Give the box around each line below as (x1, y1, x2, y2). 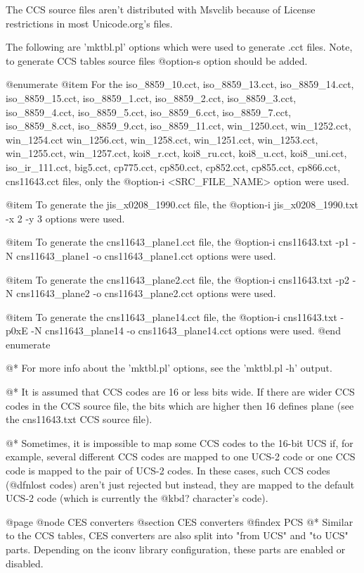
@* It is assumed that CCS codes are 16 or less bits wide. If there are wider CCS (6, 384, 355, 399)
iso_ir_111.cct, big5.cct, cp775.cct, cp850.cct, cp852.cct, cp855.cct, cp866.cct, (6, 159, 341, 174)
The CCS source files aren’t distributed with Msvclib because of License (6, 2, 316, 16)
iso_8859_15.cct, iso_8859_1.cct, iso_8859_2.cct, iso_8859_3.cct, (6, 90, 297, 105)
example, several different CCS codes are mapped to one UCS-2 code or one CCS (6, 449, 356, 464)
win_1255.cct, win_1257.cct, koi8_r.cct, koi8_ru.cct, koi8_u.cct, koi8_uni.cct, (6, 146, 347, 160)
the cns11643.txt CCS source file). (6, 412, 152, 427)
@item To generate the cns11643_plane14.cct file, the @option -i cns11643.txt (6, 309, 337, 324)
